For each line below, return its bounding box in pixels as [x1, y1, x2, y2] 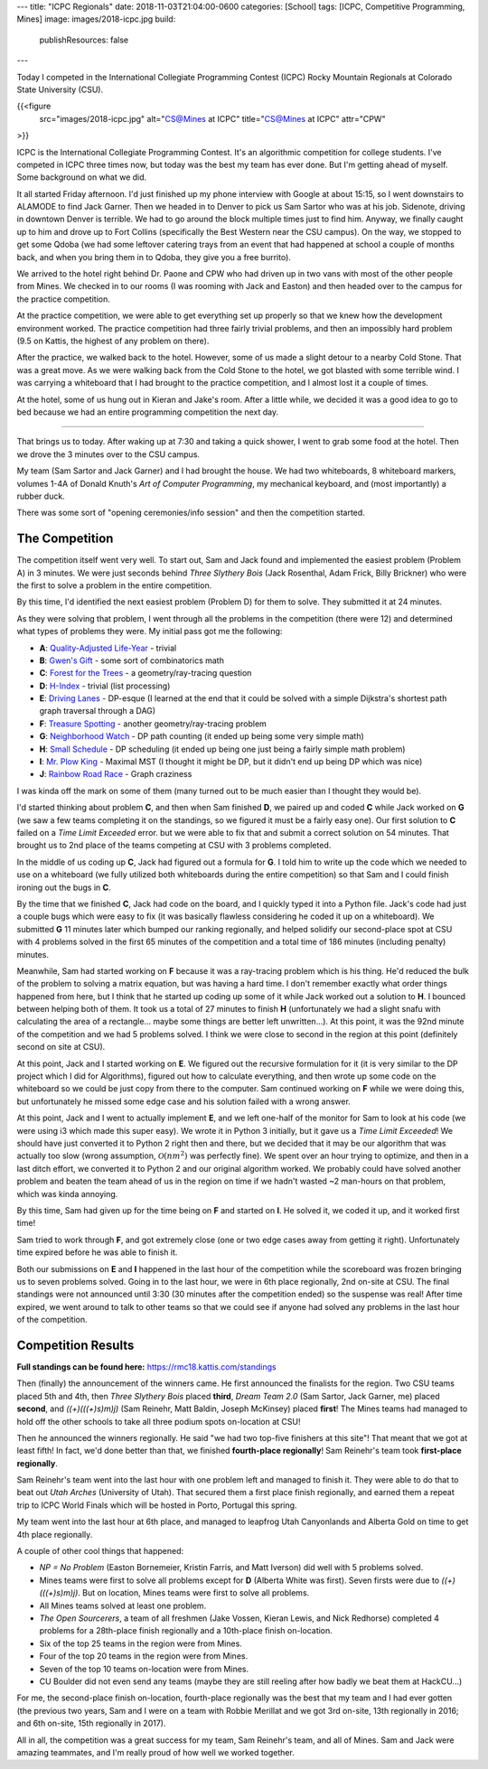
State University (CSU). [16, 84, 104, 95]
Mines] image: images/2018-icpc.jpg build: [16, 14, 176, 24]
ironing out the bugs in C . [16, 882, 112, 893]
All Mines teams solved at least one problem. [39, 1600, 207, 1611]
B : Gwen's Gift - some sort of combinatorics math [39, 655, 225, 666]
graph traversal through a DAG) [39, 706, 156, 716]
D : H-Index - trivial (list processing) [39, 680, 171, 691]
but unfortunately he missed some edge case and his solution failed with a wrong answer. [16, 1096, 352, 1107]
